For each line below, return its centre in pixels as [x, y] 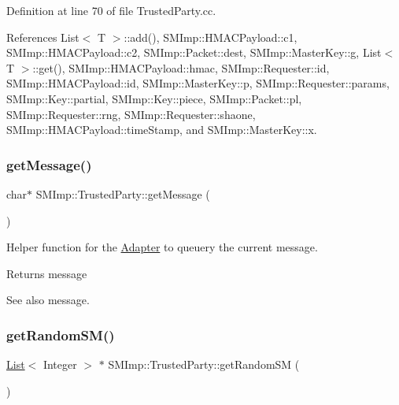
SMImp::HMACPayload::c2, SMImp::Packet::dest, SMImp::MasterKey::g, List [194, 52]
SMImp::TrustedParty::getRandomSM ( [204, 364]
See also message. [48, 300]
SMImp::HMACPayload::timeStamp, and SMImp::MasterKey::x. [162, 130]
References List [43, 37]
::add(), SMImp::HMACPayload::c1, [211, 37]
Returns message [47, 273]
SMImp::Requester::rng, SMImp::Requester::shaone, [131, 114]
